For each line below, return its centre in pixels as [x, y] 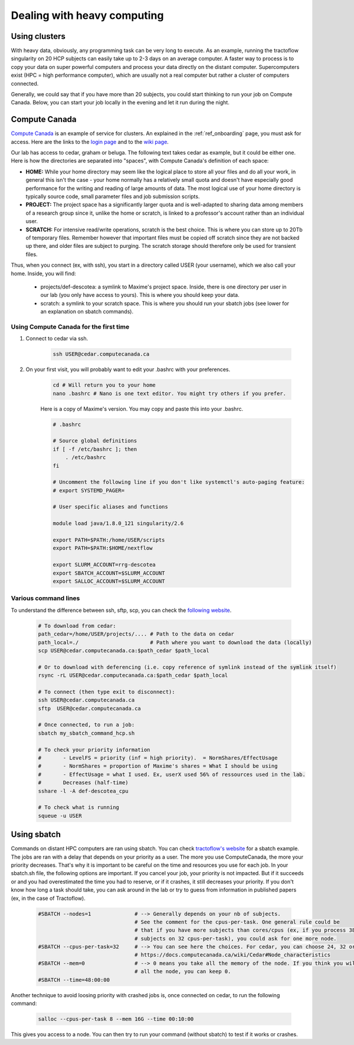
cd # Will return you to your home [104, 385]
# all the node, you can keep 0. [183, 972]
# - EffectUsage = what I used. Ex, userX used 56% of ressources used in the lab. [172, 774]
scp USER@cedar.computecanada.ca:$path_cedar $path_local [124, 650]
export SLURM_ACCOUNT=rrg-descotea [104, 565]
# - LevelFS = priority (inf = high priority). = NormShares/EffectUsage [158, 758]
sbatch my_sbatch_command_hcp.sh [86, 733]
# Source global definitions [95, 441]
